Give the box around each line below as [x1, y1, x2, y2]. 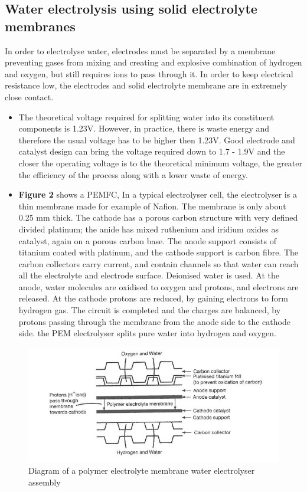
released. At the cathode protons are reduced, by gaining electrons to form [18, 292, 289, 304]
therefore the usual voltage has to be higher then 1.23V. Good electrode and [18, 133, 295, 146]
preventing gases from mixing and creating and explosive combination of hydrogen [5, 56, 302, 68]
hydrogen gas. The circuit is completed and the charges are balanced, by [18, 304, 281, 316]
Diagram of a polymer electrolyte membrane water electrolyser [28, 464, 255, 477]
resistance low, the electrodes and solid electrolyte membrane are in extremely [5, 79, 288, 91]
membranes [5, 17, 76, 35]
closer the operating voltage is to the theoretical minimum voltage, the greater [18, 156, 302, 169]
